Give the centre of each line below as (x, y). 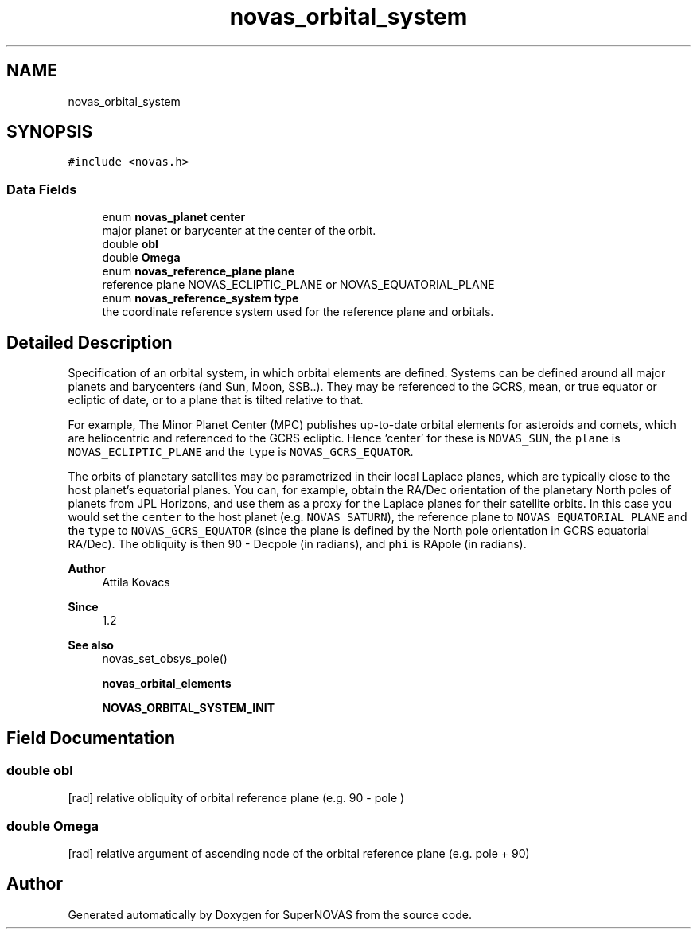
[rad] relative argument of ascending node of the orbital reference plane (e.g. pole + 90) (299, 853)
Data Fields (42, 189)
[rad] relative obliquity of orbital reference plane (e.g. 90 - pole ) (236, 798)
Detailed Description (90, 342)
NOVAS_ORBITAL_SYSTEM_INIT (189, 708)
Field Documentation (91, 738)
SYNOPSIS (50, 132)
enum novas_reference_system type (201, 298)
